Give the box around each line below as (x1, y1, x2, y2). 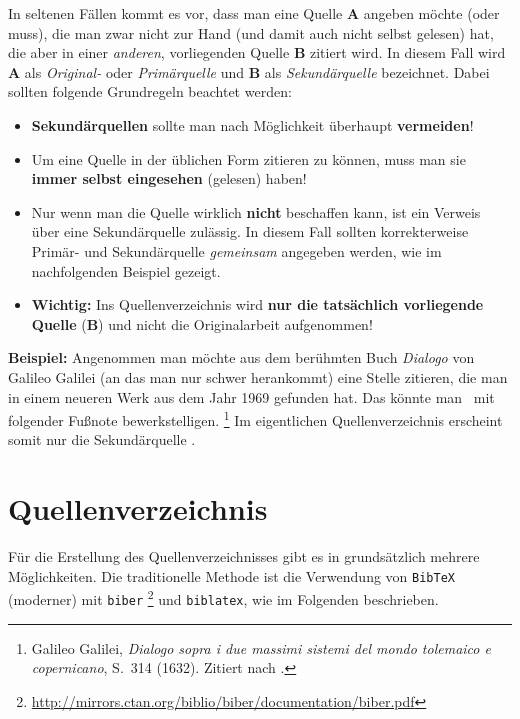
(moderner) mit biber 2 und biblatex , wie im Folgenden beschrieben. (8, 586, 439, 609)
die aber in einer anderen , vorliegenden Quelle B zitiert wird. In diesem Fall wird (8, 42, 506, 63)
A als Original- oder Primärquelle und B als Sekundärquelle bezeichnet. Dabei (8, 61, 490, 82)
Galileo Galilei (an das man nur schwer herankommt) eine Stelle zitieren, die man (8, 366, 508, 387)
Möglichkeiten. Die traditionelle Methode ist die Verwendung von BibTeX (8, 565, 455, 586)
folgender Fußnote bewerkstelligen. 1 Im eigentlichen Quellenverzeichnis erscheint (8, 407, 503, 430)
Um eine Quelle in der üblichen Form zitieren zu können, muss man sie (31, 148, 466, 169)
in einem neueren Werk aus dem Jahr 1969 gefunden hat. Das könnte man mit (8, 386, 495, 407)
